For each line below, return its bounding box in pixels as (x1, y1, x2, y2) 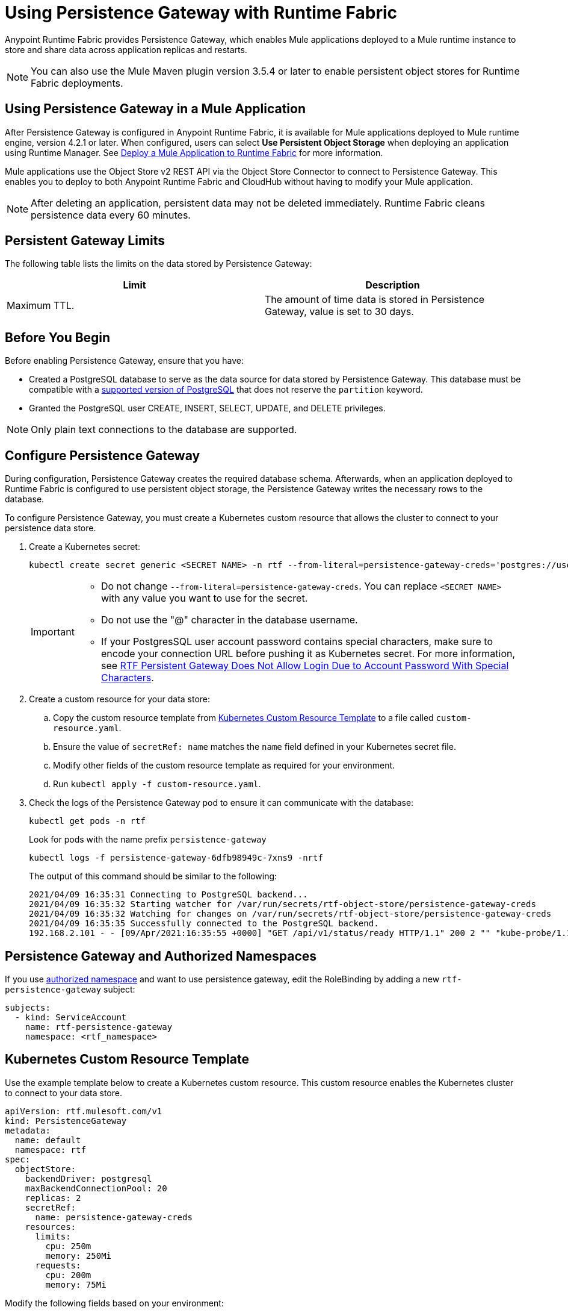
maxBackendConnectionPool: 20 (25, 1183, 167, 1193)
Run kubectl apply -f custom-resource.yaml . (53, 779, 261, 790)
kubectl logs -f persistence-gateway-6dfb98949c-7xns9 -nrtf (29, 853, 323, 863)
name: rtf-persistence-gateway (25, 1021, 173, 1032)
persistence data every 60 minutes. (31, 208, 191, 221)
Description (365, 279, 420, 292)
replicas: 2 (25, 1193, 81, 1203)
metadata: (5, 1125, 51, 1135)
